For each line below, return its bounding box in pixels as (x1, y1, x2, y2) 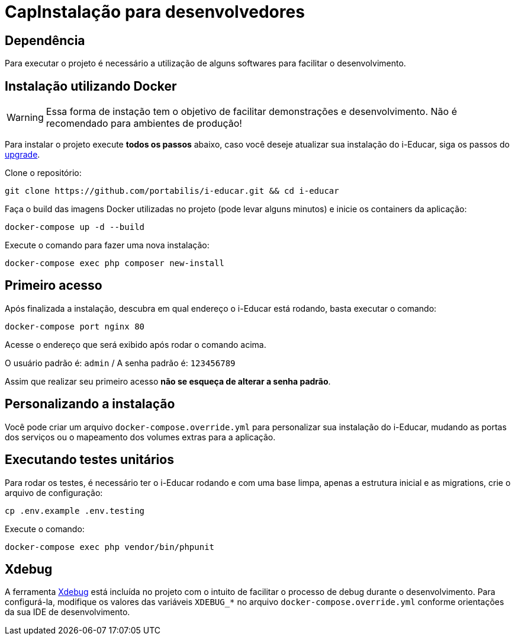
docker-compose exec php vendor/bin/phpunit (5, 542, 215, 552)
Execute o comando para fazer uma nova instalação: (5, 240, 210, 251)
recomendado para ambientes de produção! (46, 117, 242, 130)
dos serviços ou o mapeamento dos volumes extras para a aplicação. (5, 431, 276, 442)
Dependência (5, 33, 85, 48)
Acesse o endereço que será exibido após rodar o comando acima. (5, 339, 266, 350)
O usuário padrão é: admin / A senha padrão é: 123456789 (5, 357, 236, 368)
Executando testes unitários (5, 452, 174, 468)
